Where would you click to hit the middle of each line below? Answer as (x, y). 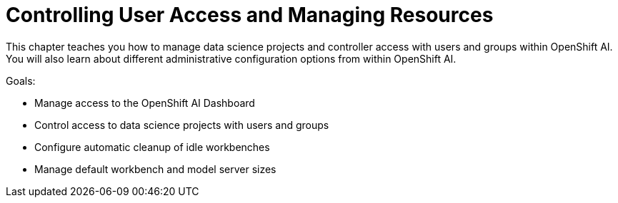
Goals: (21, 80)
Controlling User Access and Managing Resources (250, 15)
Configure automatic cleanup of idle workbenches (152, 147)
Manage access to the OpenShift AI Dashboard (145, 103)
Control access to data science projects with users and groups (182, 125)
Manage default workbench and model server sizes (155, 169)
